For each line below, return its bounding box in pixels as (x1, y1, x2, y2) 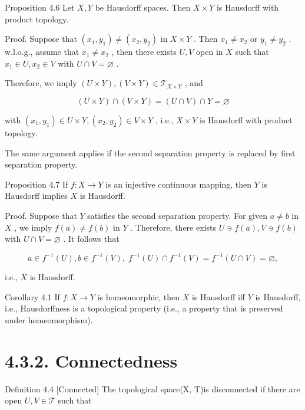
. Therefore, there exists (130, 221, 216, 233)
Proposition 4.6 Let (5, 1, 75, 13)
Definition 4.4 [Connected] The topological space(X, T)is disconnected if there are (5, 382, 300, 395)
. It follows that (63, 232, 120, 245)
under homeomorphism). (5, 314, 93, 326)
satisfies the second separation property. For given (87, 209, 267, 221)
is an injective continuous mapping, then (105, 178, 252, 190)
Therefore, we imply (5, 77, 77, 89)
